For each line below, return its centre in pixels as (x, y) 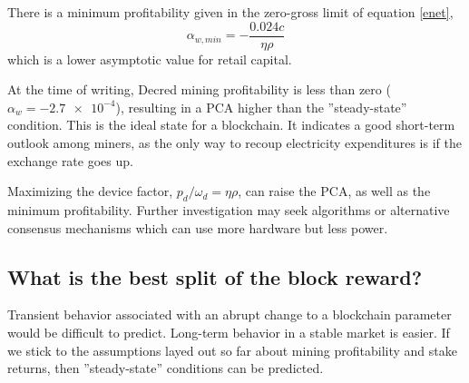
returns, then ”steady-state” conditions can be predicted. (166, 368)
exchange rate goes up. (70, 160)
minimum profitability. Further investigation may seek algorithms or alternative (229, 210)
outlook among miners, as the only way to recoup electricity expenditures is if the (234, 143)
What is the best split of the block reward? (215, 276)
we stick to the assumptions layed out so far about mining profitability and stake (232, 350)
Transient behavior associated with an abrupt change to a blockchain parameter (230, 314)
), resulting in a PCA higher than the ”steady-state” (261, 107)
